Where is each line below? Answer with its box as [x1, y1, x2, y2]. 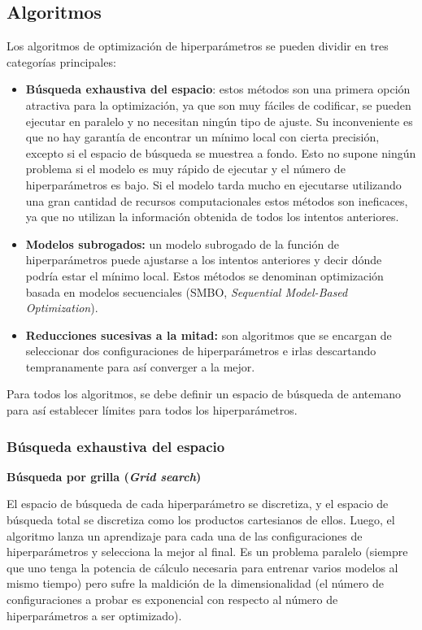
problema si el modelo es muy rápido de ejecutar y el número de [25, 160, 346, 177]
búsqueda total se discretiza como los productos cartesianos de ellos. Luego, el [7, 511, 395, 528]
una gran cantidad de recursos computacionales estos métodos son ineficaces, [25, 192, 408, 209]
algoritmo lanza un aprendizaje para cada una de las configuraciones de [7, 527, 363, 544]
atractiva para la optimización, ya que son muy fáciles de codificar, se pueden [25, 96, 411, 113]
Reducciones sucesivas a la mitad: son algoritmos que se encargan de [25, 326, 392, 343]
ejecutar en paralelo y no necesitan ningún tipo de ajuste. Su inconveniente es [25, 112, 413, 129]
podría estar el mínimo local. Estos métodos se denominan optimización [25, 267, 384, 284]
